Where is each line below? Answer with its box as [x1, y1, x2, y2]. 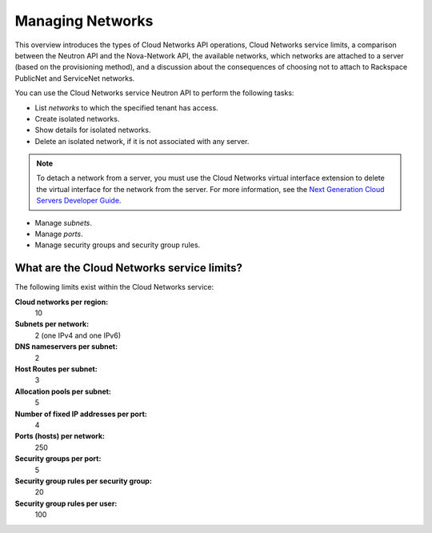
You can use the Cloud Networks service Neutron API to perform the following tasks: [14, 88, 294, 98]
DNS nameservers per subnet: [14, 342, 118, 351]
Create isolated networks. [34, 114, 120, 123]
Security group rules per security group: [14, 476, 152, 486]
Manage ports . [34, 229, 83, 239]
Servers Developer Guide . [36, 196, 122, 206]
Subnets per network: [14, 319, 90, 329]
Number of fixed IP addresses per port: [14, 409, 147, 419]
